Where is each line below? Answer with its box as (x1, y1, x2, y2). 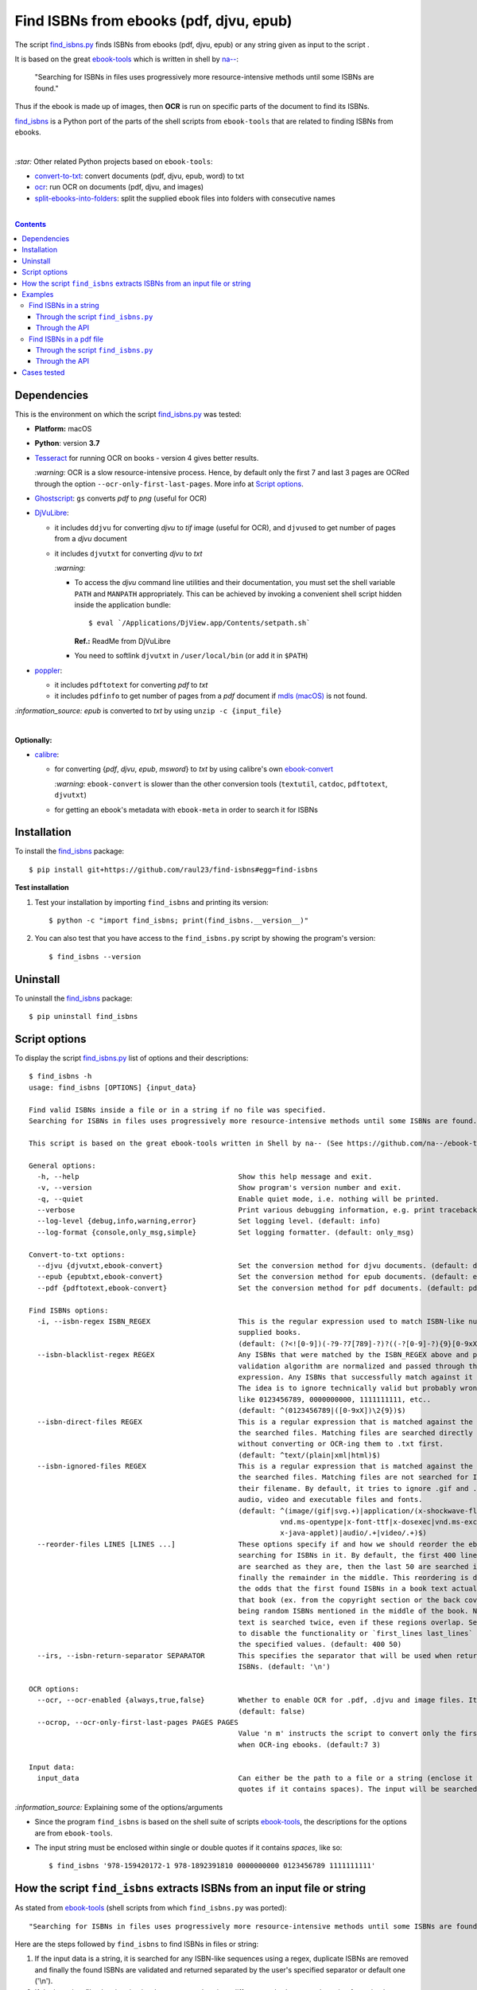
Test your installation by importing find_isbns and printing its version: (34, 897, 270, 907)
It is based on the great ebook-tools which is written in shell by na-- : (14, 54, 238, 64)
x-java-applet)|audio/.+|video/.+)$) (279, 1528, 427, 1538)
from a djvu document (54, 534, 127, 544)
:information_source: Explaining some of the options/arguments (14, 1802, 223, 1812)
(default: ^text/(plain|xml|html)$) (238, 1450, 382, 1460)
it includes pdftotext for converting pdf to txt (54, 681, 208, 690)
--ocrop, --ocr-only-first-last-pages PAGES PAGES (37, 1718, 238, 1727)
